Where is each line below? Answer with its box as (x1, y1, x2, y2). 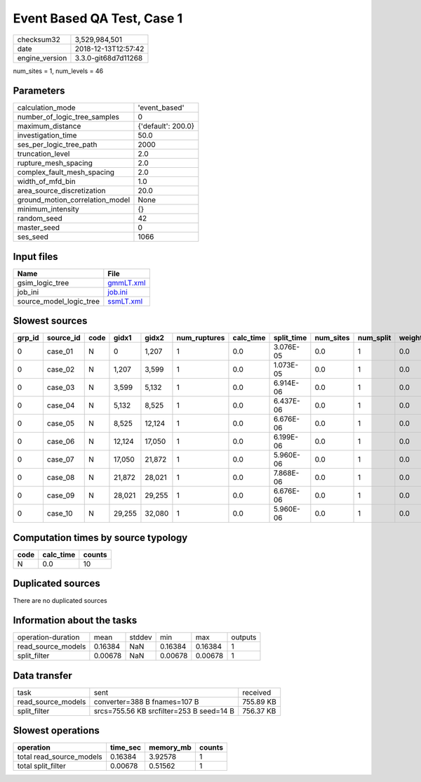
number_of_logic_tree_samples (17, 112, 119, 122)
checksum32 (17, 34, 61, 44)
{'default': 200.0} (138, 122, 195, 131)
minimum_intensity (17, 204, 80, 214)
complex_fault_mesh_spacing (17, 167, 115, 177)
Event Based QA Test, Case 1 (13, 11, 183, 26)
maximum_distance (17, 122, 81, 131)
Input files (13, 250, 59, 263)
